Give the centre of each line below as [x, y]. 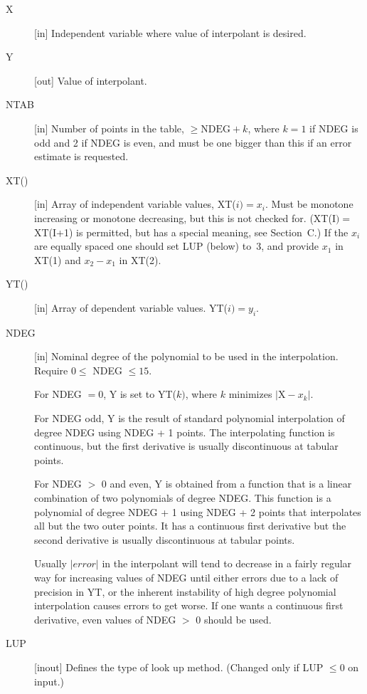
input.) [49, 681]
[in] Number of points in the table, [109, 128]
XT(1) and [58, 259]
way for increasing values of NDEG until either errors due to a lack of [186, 578]
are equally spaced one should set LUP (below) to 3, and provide [177, 246]
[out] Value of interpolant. [91, 80]
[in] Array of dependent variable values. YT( [131, 307]
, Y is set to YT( [140, 394]
